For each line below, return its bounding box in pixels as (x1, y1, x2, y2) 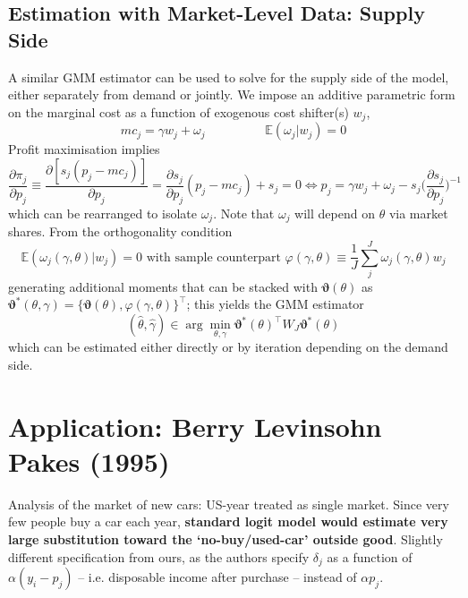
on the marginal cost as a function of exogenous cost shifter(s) (8, 102, 349, 121)
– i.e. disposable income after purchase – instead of (78, 567, 357, 585)
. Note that (213, 203, 275, 222)
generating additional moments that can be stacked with (8, 277, 318, 295)
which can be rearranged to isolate (8, 203, 197, 222)
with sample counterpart (146, 251, 281, 264)
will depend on (294, 203, 375, 222)
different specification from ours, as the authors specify (8, 547, 310, 566)
